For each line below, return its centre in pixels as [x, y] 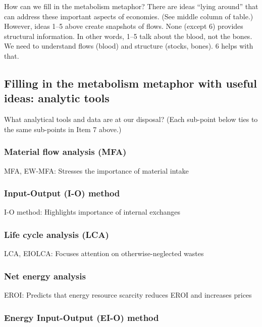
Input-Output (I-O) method [62, 193]
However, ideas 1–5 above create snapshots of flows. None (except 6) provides [124, 26]
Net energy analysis [45, 276]
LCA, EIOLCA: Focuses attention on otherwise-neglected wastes [104, 253]
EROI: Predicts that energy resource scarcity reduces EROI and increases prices [128, 295]
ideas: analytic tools [57, 98]
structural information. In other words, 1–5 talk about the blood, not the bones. [128, 36]
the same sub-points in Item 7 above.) [63, 129]
